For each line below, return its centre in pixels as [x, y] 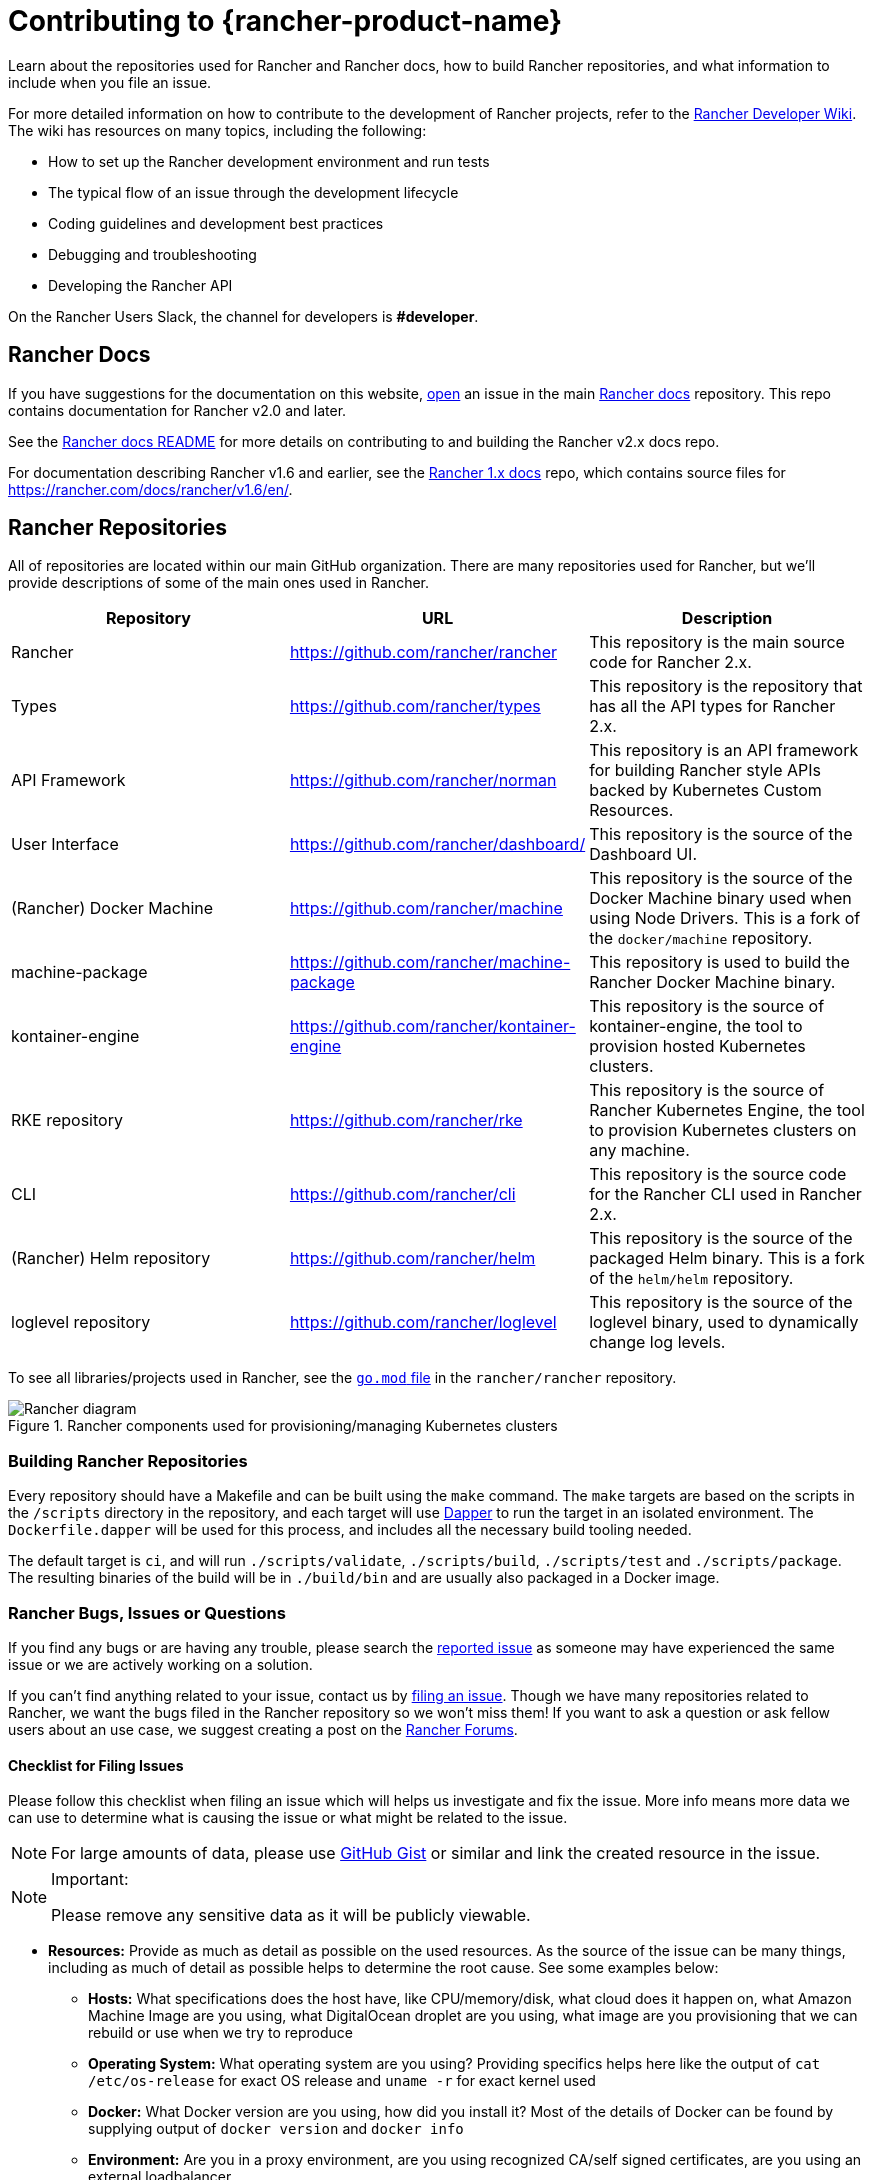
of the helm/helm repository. [691, 1278]
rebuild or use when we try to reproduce [220, 2033]
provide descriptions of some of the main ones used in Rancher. [219, 583]
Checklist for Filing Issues [96, 1765]
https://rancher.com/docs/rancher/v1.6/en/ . [150, 489]
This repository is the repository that [726, 686]
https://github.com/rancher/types [415, 706]
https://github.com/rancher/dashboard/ [437, 844]
